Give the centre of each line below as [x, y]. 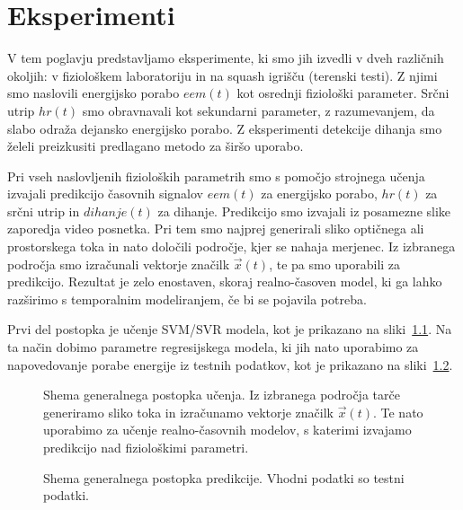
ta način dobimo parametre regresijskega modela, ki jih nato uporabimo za [213, 347]
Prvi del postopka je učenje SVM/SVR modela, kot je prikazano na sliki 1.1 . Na [230, 329]
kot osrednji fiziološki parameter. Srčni [343, 93]
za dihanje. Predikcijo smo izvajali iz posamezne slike [304, 211]
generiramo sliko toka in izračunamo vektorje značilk [189, 412]
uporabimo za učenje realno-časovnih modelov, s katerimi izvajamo [227, 430]
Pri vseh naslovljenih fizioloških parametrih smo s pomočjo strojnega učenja [216, 176]
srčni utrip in [44, 211]
